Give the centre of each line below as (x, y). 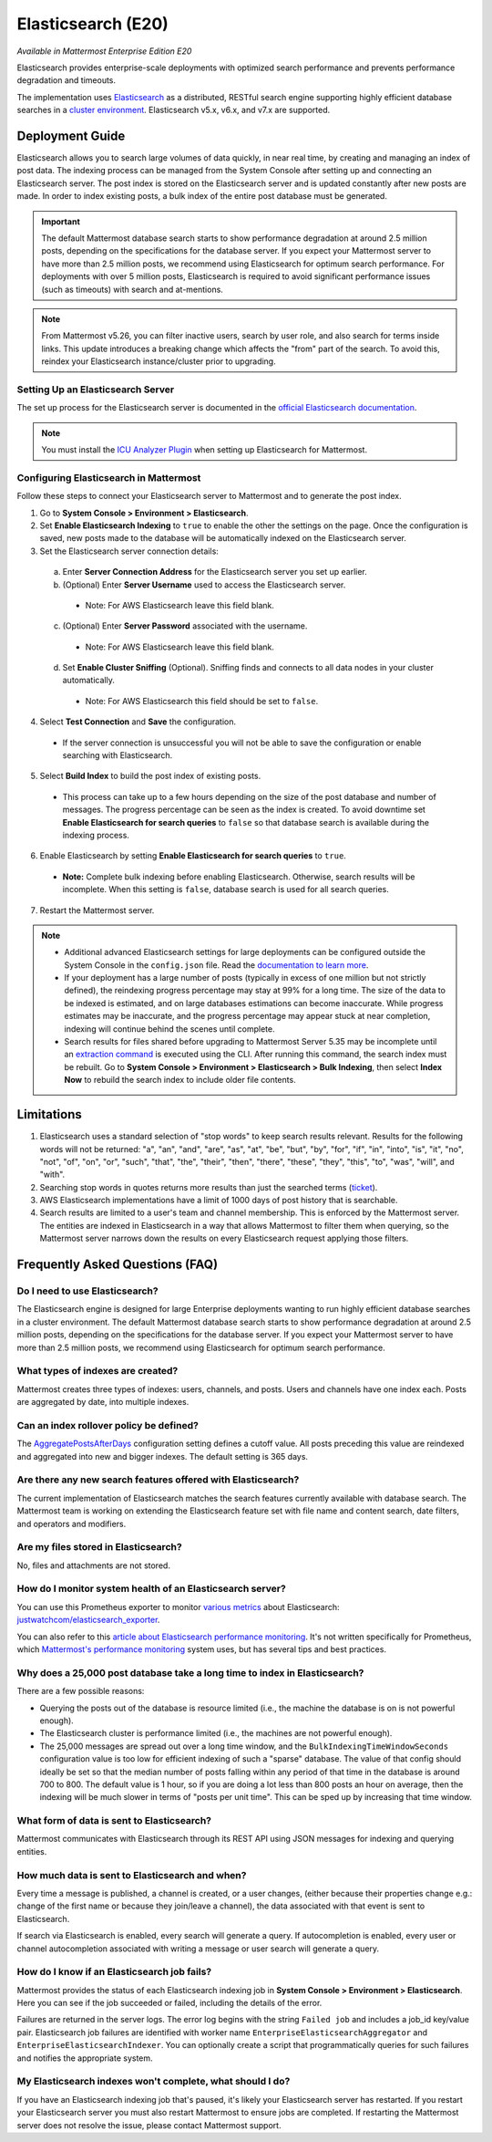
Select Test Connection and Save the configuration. (138, 722)
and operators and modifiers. (72, 1523)
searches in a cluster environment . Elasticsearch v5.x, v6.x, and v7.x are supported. (174, 110)
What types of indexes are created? (97, 1371)
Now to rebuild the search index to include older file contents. (180, 1080)
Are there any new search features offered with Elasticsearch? (158, 1480)
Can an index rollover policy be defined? (108, 1425)
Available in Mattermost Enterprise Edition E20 (104, 51)
